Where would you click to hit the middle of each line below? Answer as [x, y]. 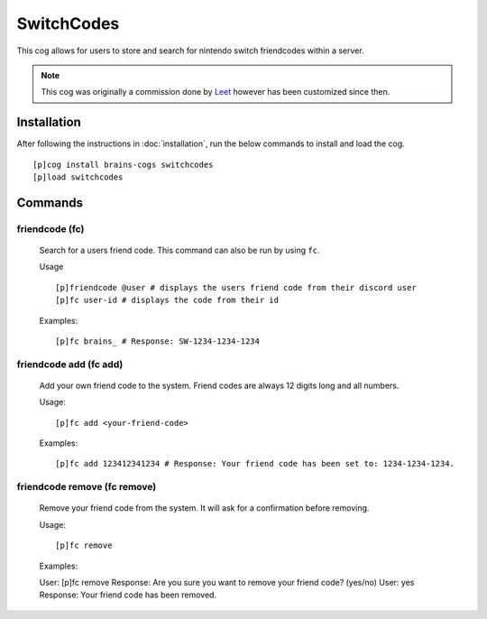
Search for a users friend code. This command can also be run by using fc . [179, 250]
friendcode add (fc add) [70, 364]
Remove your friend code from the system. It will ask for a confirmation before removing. [204, 508]
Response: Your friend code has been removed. [128, 595]
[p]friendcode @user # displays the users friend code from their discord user [236, 287]
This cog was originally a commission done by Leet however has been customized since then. [216, 92]
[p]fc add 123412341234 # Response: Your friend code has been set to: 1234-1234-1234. [255, 464]
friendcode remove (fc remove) [87, 487]
